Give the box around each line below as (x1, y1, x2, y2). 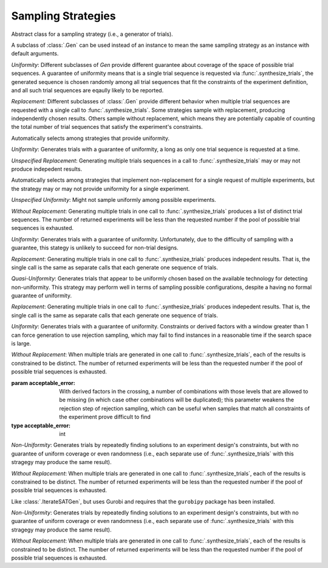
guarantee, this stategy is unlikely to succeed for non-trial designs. (11, 244, 179, 252)
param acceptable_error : (11, 379, 76, 386)
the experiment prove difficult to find (59, 414, 151, 421)
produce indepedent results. (11, 165, 82, 173)
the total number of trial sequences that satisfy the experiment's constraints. (11, 123, 203, 131)
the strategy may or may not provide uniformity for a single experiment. (11, 185, 190, 192)
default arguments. (11, 50, 59, 57)
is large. (11, 340, 32, 347)
